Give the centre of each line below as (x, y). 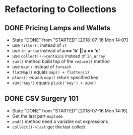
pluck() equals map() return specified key (55, 77)
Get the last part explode (37, 116)
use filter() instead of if (39, 45)
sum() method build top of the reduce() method (61, 61)
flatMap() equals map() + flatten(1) (51, 72)
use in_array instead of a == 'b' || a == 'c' (56, 51)
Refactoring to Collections (61, 9)
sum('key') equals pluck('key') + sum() (54, 83)
